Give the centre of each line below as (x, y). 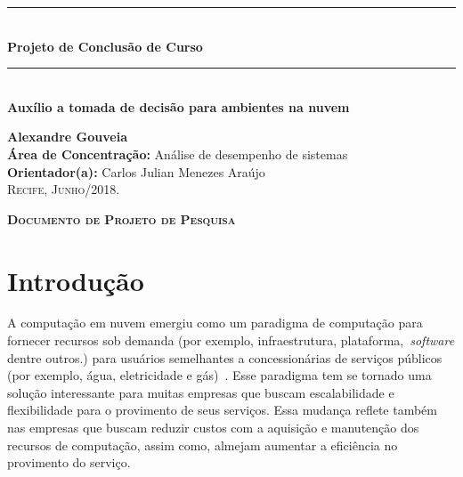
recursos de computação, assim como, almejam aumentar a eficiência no (203, 445)
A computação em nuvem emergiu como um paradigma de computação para (215, 323)
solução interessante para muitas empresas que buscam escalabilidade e (201, 392)
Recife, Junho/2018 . (64, 189)
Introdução (76, 280)
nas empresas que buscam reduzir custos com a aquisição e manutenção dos (213, 428)
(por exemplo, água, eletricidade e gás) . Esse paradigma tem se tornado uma (219, 375)
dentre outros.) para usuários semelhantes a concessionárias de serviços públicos (225, 357)
